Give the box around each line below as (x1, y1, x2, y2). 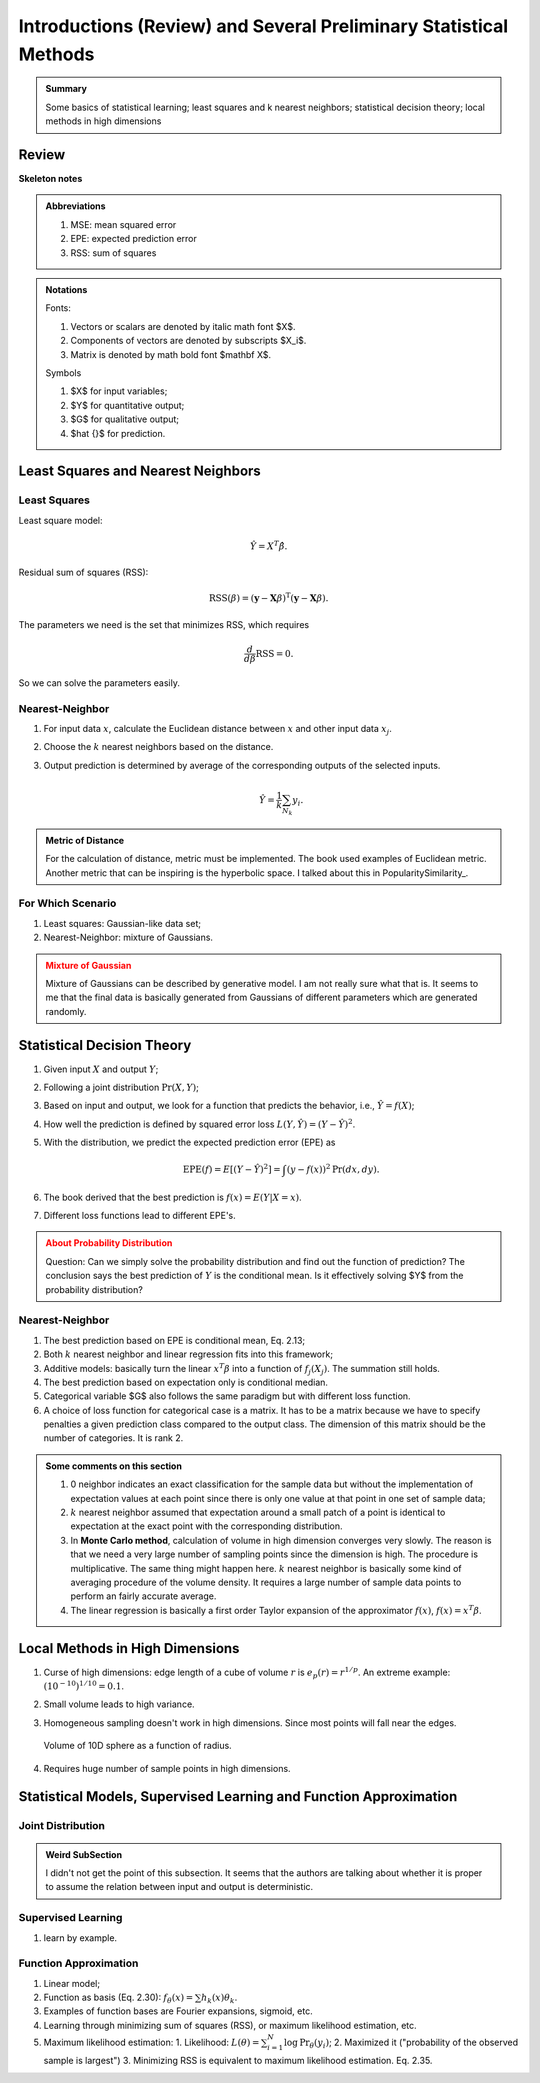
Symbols (45, 366, 82, 379)
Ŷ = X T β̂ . (250, 539, 288, 552)
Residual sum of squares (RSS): (18, 566, 149, 579)
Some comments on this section (45, 1460, 182, 1472)
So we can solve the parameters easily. (18, 676, 180, 689)
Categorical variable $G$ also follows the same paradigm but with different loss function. (43, 1390, 411, 1402)
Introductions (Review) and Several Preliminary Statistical (18, 15, 509, 37)
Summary (45, 83, 87, 95)
